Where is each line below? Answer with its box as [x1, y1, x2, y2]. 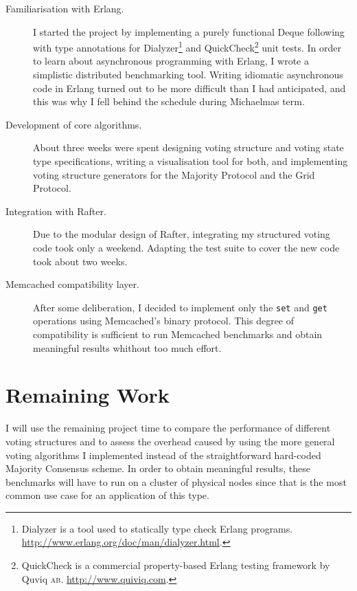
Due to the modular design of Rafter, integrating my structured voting [33, 227, 330, 241]
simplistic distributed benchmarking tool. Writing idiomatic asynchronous [33, 67, 343, 82]
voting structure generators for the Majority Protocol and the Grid [33, 167, 315, 181]
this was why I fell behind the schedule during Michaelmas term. [33, 94, 305, 109]
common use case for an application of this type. [5, 488, 209, 502]
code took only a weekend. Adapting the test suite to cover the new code [33, 240, 340, 254]
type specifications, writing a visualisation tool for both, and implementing [33, 154, 348, 168]
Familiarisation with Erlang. [5, 1, 124, 15]
